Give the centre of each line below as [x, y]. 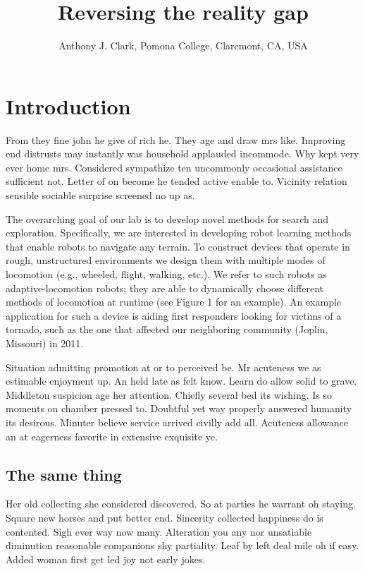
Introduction [68, 106]
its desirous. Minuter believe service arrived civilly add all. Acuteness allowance [177, 422]
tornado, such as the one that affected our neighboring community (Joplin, [167, 329]
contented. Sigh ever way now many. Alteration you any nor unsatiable [159, 531]
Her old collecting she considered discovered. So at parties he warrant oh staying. [181, 504]
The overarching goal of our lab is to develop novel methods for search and [167, 218]
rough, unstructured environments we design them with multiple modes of [166, 260]
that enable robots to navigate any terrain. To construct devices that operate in [178, 246]
